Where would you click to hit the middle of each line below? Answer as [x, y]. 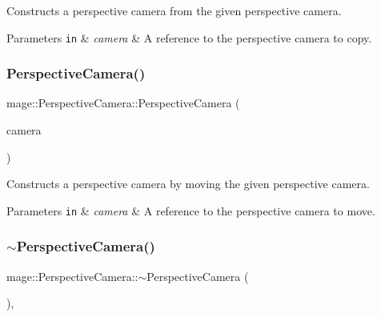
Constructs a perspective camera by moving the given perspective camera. [188, 184]
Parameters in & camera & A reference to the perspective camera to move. [191, 210]
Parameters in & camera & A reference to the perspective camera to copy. [189, 37]
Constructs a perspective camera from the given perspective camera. [174, 10]
